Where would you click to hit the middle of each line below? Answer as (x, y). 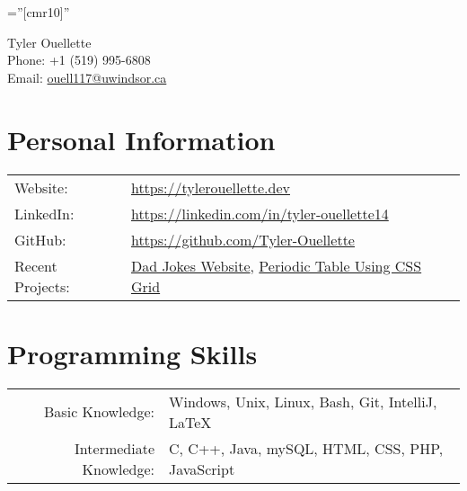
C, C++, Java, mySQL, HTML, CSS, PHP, (306, 448)
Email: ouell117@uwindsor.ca (87, 77)
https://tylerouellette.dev (210, 187)
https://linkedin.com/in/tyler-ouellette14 (260, 213)
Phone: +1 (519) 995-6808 (79, 60)
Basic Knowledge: (100, 412)
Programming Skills (132, 353)
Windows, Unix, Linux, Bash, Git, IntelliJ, (303, 401)
